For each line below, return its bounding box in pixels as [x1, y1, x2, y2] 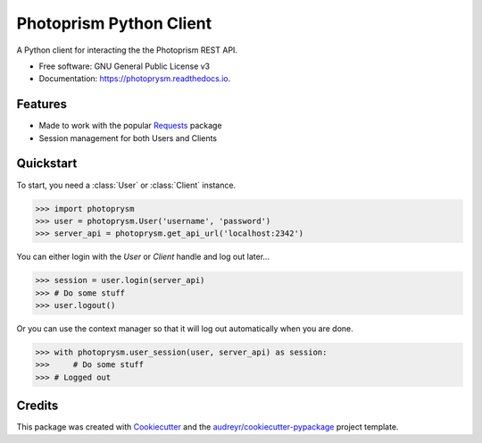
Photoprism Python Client [16, 13, 212, 33]
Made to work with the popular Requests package [38, 121, 222, 131]
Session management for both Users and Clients [38, 132, 218, 143]
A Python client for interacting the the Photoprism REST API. [16, 45, 238, 55]
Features [16, 96, 67, 112]
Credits [16, 398, 59, 414]
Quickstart [16, 156, 78, 171]
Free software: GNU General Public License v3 [38, 61, 211, 71]
